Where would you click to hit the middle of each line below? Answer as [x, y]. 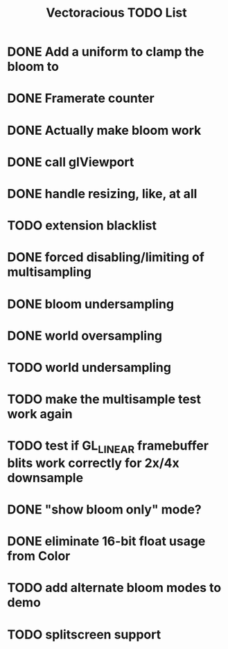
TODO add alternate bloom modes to [114, 588]
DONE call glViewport [71, 162]
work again [40, 414]
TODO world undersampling [89, 367]
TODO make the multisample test [104, 399]
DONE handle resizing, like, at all [102, 194]
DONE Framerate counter [81, 98]
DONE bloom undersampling [91, 304]
